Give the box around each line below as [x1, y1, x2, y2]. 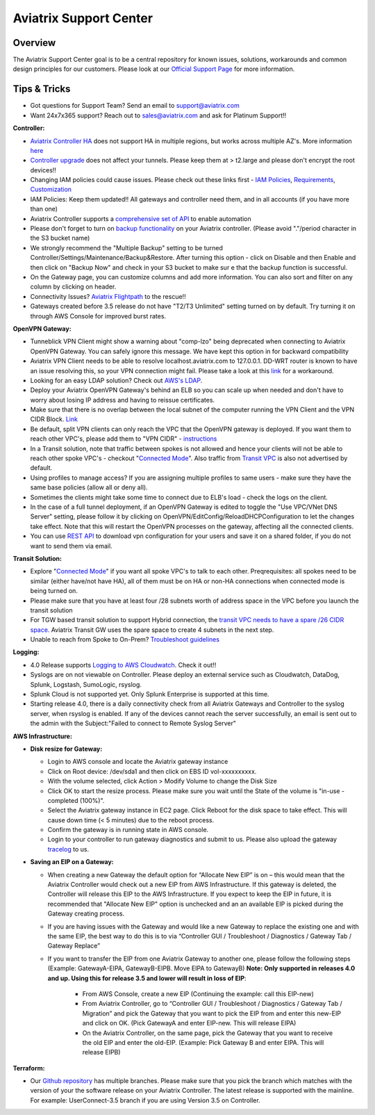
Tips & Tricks [12, 83, 71, 95]
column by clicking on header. [30, 282, 117, 291]
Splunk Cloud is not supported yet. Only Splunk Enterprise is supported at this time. [30, 690, 269, 699]
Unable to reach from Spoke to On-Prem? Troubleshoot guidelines [30, 635, 220, 644]
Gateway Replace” [47, 942, 101, 950]
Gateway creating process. [47, 909, 125, 918]
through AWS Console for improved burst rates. [30, 311, 167, 320]
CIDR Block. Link [30, 415, 78, 423]
